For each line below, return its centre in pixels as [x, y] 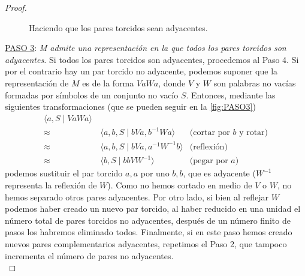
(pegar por [209, 161]
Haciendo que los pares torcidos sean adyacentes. [118, 27]
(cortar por [210, 133]
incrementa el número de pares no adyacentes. [89, 255]
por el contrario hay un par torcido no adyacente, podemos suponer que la [141, 71]
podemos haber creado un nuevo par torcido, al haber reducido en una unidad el [153, 208]
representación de [37, 82]
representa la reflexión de [51, 184]
